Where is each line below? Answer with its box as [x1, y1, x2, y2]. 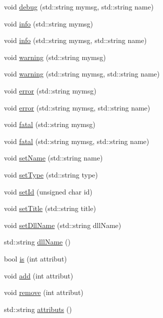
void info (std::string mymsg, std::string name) [4, 35, 147, 45]
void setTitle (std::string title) [4, 203, 96, 213]
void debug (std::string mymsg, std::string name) [4, 1, 154, 11]
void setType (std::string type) [4, 169, 98, 179]
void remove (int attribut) [4, 287, 83, 297]
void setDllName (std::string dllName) [4, 219, 121, 230]
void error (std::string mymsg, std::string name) [4, 102, 150, 112]
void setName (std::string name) [4, 152, 103, 163]
